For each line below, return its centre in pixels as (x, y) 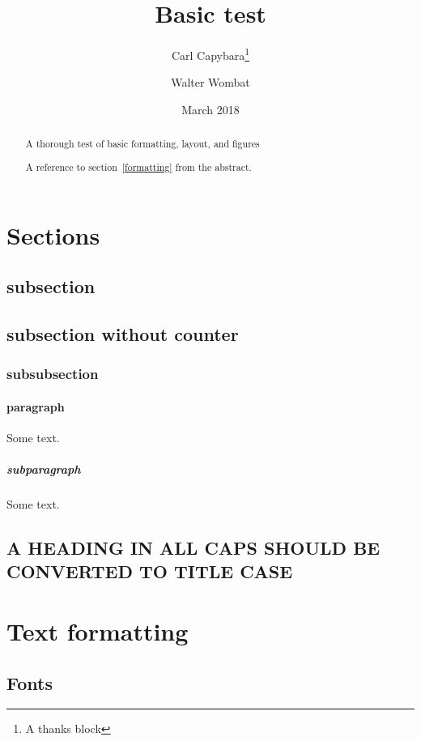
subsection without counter (123, 333)
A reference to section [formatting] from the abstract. (138, 166)
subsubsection (53, 374)
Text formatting (98, 631)
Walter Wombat (210, 82)
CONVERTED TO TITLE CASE (150, 571)
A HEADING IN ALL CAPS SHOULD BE (193, 548)
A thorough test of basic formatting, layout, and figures (142, 144)
